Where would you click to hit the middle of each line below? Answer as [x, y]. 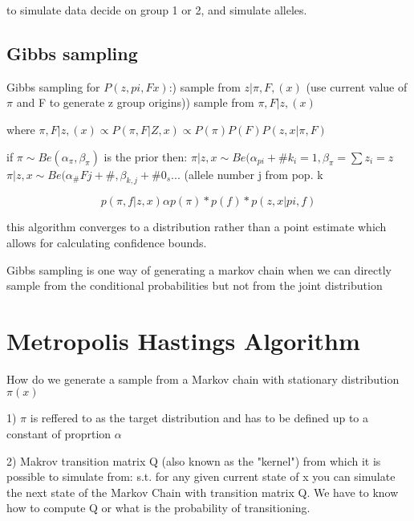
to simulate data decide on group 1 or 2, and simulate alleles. [157, 10]
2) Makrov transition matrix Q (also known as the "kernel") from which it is [194, 460]
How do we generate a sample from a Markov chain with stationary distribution [203, 379]
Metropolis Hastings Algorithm [183, 340]
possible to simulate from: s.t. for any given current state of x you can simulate [201, 476]
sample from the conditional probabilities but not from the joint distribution [195, 285]
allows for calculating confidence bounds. [107, 242]
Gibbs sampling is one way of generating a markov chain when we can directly [199, 269]
